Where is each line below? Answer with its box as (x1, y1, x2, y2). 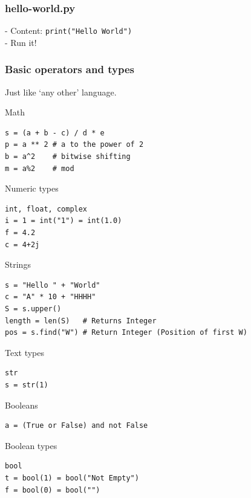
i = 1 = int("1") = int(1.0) (5, 216, 122, 225)
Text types (5, 346, 45, 358)
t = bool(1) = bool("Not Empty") (5, 473, 139, 482)
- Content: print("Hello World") (5, 24, 132, 37)
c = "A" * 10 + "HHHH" (5, 293, 96, 302)
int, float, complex (5, 204, 88, 213)
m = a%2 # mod (5, 164, 74, 173)
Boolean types (5, 439, 57, 451)
